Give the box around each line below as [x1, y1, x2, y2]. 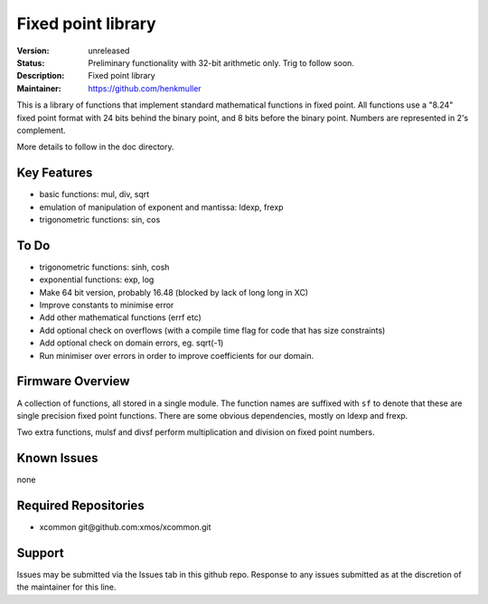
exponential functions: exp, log [39, 274, 155, 285]
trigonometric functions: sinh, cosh [39, 261, 170, 272]
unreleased [88, 45, 130, 56]
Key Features [16, 165, 93, 181]
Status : [16, 57, 45, 68]
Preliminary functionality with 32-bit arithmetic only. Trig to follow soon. [88, 57, 354, 68]
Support [16, 545, 64, 561]
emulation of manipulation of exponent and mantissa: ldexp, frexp [39, 202, 284, 212]
